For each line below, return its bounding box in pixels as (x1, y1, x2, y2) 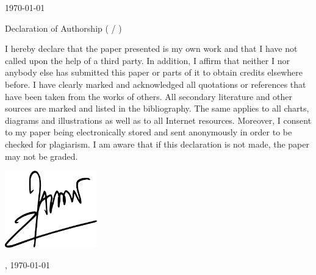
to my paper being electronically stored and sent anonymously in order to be (5, 126, 292, 138)
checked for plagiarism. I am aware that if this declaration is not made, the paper (5, 137, 309, 150)
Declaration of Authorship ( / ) (5, 21, 122, 34)
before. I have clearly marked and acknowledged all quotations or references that (5, 77, 306, 90)
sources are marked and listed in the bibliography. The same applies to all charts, (5, 102, 309, 115)
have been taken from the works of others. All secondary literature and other (5, 90, 293, 102)
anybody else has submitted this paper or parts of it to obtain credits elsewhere (5, 66, 303, 79)
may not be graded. (5, 149, 78, 162)
